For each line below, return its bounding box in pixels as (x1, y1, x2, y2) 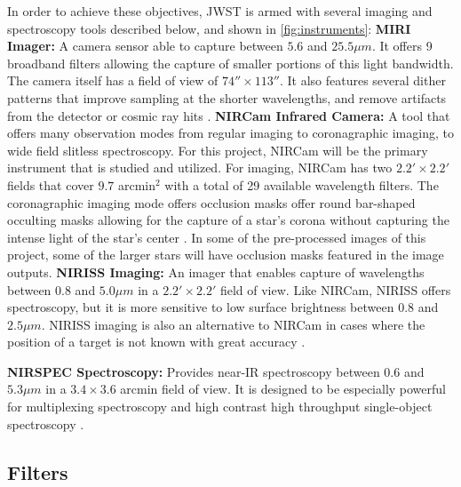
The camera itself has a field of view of (7, 71, 219, 90)
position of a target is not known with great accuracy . (7, 332, 306, 351)
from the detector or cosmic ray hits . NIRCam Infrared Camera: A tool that (7, 106, 450, 124)
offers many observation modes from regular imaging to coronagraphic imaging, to (7, 124, 454, 142)
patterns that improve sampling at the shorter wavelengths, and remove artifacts (7, 88, 447, 107)
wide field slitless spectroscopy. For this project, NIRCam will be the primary (7, 140, 428, 159)
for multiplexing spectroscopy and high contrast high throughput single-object (7, 397, 433, 416)
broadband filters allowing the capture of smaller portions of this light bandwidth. (7, 53, 454, 72)
